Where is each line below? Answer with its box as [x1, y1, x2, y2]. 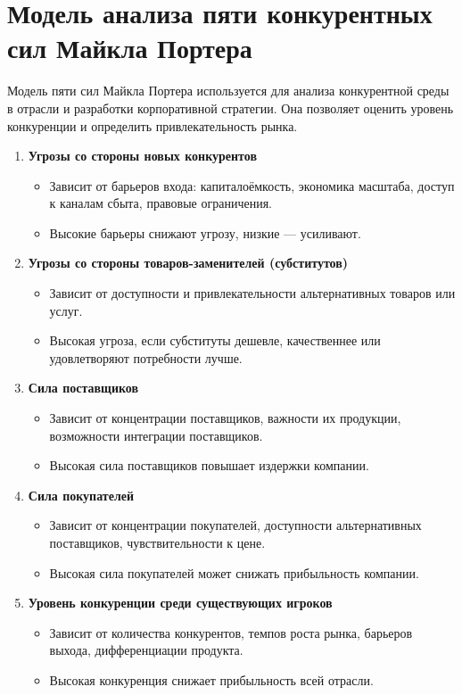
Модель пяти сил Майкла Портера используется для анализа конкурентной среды [7, 81, 450, 100]
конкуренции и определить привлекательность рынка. [7, 116, 298, 135]
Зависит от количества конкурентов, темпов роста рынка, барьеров [49, 623, 413, 641]
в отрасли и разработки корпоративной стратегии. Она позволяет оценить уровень [7, 98, 454, 117]
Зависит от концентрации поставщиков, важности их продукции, [49, 409, 401, 427]
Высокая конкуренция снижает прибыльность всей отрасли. [49, 670, 374, 689]
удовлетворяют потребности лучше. [49, 348, 243, 367]
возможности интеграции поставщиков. [49, 426, 263, 444]
